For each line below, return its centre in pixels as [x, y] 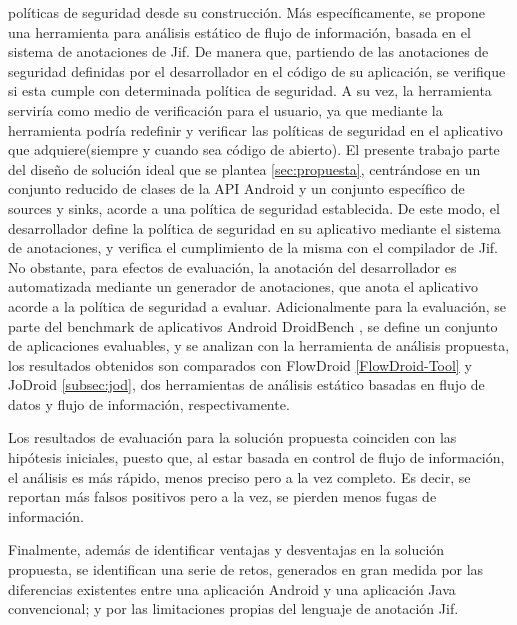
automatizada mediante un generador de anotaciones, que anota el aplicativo [243, 286]
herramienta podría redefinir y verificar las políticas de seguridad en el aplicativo [255, 129]
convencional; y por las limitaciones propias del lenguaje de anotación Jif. [233, 608]
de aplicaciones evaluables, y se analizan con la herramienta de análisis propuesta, [259, 345]
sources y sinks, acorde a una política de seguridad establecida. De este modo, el [254, 207]
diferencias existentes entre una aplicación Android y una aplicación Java [232, 588]
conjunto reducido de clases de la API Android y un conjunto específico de [236, 188]
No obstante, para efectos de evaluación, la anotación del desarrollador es [232, 266]
